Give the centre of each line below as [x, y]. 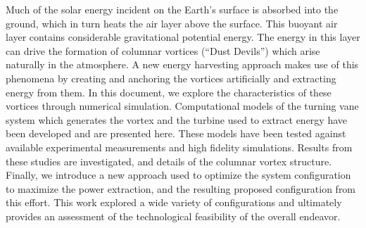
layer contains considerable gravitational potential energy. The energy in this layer [183, 37]
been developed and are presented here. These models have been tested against [176, 133]
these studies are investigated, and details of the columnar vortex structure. [169, 161]
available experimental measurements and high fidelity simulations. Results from [179, 147]
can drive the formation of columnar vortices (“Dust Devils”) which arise [163, 50]
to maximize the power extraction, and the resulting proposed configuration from [181, 188]
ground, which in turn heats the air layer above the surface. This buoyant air [172, 23]
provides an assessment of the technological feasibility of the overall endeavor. [173, 216]
